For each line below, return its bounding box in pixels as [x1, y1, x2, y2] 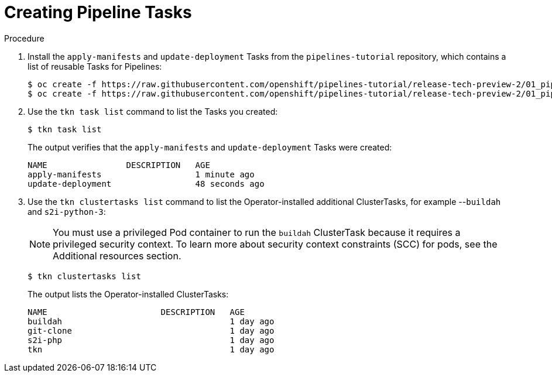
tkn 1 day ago [28, 344, 275, 354]
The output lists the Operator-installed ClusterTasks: [28, 289, 229, 299]
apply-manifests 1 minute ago [28, 169, 255, 179]
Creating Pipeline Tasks [4, 2, 192, 22]
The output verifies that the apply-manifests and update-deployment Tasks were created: [28, 142, 392, 152]
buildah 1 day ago [28, 316, 275, 326]
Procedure [4, 33, 44, 43]
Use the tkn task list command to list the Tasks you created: [28, 106, 278, 116]
